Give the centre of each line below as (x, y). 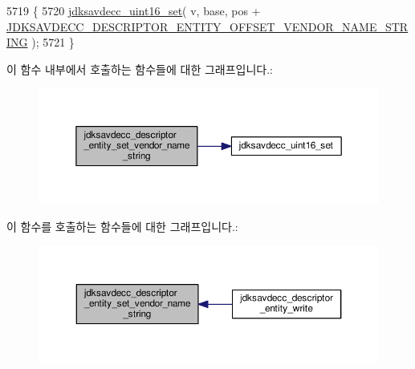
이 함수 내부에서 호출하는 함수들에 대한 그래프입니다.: (140, 69)
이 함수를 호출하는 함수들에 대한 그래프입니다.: (122, 227)
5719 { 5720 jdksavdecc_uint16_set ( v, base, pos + (134, 10)
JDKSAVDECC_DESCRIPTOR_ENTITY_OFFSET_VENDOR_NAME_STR (207, 26)
